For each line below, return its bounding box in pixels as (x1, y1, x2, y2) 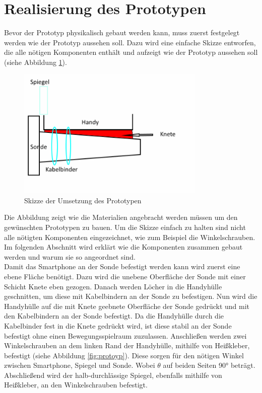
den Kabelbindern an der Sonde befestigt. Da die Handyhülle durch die (4, 310, 224, 321)
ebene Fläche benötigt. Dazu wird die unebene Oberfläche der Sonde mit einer (4, 271, 246, 281)
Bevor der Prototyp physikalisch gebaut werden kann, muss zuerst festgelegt (4, 27, 240, 38)
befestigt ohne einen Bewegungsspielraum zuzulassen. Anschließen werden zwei (4, 330, 247, 341)
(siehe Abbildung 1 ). (4, 56, 67, 67)
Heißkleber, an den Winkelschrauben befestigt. (4, 379, 148, 390)
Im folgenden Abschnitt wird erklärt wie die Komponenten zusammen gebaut (4, 242, 243, 252)
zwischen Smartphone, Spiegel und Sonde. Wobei (4, 360, 155, 370)
